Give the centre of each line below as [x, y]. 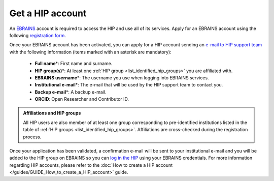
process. [32, 137]
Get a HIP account [48, 13]
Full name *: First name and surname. [74, 64]
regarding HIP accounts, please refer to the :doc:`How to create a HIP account [91, 165]
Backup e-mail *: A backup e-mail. [71, 92]
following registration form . [38, 35]
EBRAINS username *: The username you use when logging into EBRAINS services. [122, 78]
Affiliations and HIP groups [52, 113]
